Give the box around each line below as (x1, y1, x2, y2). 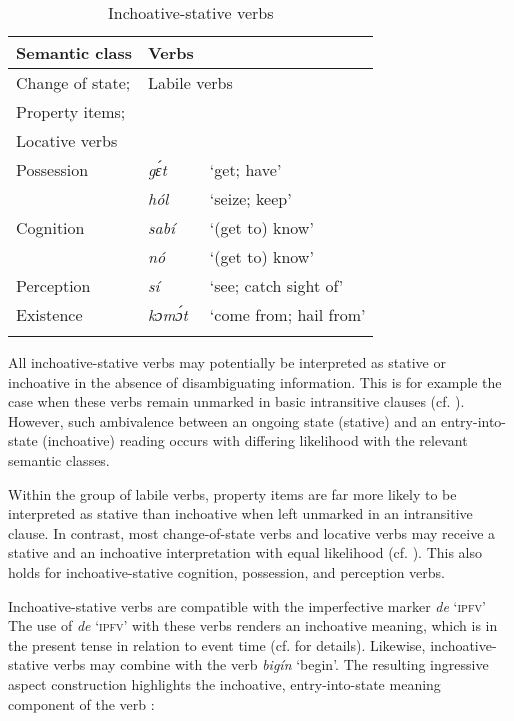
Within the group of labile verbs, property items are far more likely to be (8, 483, 457, 504)
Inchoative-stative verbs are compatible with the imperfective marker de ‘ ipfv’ (8, 595, 486, 616)
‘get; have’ (209, 158, 282, 181)
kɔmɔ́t (147, 303, 188, 326)
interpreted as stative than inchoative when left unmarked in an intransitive (8, 503, 473, 524)
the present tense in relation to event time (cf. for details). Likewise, (8, 634, 426, 655)
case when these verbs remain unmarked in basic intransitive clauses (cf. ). (8, 391, 465, 412)
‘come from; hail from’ (209, 303, 366, 326)
